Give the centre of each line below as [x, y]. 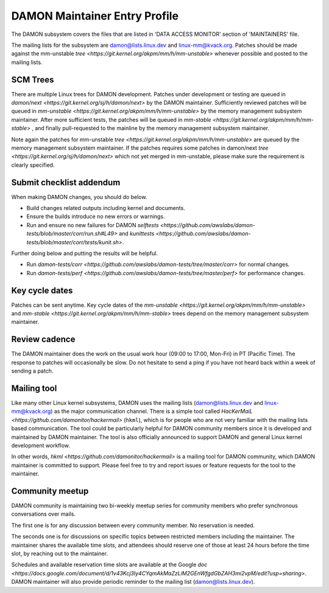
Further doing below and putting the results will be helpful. [85, 253]
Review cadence [43, 339]
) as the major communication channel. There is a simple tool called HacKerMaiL [152, 412]
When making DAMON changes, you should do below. [79, 197]
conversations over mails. [44, 514]
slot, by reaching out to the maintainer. [59, 553]
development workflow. [41, 446]
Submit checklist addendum [66, 182]
